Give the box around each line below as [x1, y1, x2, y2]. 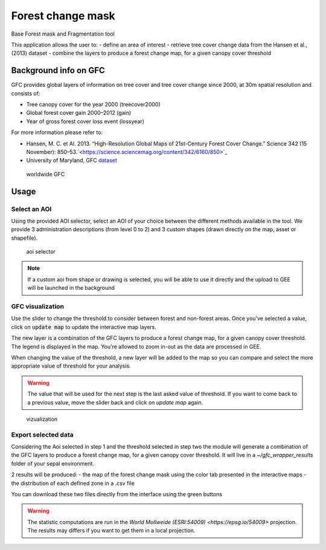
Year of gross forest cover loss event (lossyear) [26, 118, 145, 125]
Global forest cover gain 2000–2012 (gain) [26, 109, 132, 117]
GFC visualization [11, 302, 65, 311]
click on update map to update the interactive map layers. [11, 323, 157, 330]
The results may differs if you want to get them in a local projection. [27, 527, 196, 534]
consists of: [11, 89, 40, 97]
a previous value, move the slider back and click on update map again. [27, 398, 203, 406]
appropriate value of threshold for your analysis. [11, 362, 131, 369]
